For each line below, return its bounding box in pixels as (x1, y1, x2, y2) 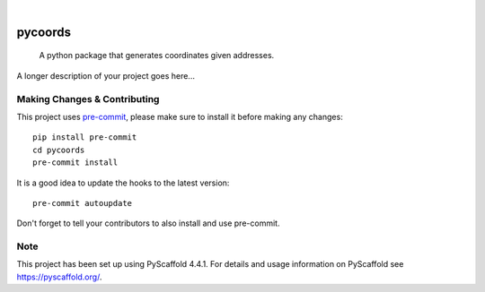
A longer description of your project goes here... (16, 70, 195, 81)
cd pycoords (32, 144, 85, 155)
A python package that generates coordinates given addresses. (39, 50, 275, 61)
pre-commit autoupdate (32, 198, 133, 208)
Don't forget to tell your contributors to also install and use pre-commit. (16, 218, 280, 228)
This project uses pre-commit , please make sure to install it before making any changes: (16, 111, 343, 122)
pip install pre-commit (32, 133, 137, 142)
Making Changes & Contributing (16, 92, 160, 105)
